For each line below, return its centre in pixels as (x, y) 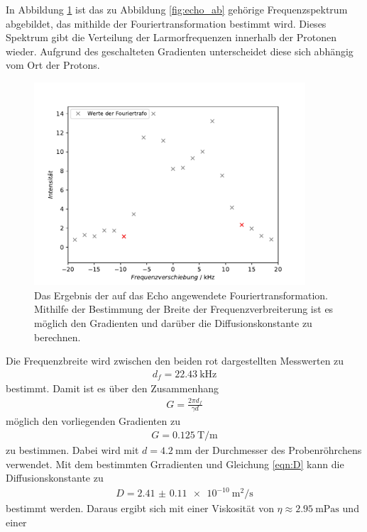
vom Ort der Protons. (53, 65)
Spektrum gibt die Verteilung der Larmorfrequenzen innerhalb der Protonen (171, 37)
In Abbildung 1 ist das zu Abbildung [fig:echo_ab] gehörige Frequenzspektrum (177, 9)
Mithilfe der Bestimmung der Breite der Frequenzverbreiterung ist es (184, 309)
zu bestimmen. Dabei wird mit (72, 450)
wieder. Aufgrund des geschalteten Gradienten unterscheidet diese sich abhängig (180, 51)
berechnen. (57, 337)
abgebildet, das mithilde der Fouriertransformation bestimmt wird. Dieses (166, 23)
